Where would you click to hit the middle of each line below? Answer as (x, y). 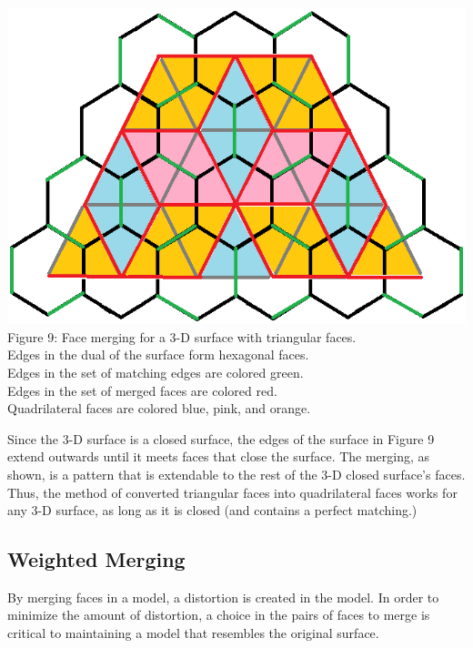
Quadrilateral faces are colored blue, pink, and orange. (159, 408)
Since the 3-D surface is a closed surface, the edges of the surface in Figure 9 (221, 438)
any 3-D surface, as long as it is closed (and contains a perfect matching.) (212, 510)
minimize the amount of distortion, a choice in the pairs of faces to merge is (219, 615)
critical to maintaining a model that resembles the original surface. (193, 633)
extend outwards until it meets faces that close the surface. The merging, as (219, 456)
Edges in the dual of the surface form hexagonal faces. (158, 354)
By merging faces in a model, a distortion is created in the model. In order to (223, 597)
